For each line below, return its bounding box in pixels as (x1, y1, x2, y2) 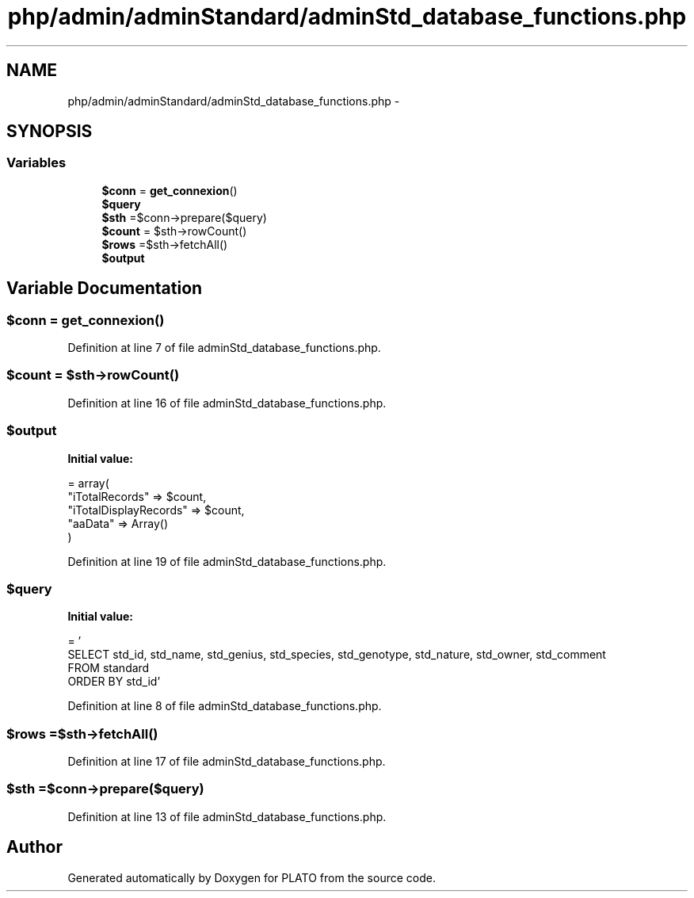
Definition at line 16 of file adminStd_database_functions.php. (67, 396, 387, 410)
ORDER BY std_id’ (67, 674, 161, 689)
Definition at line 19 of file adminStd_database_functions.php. (67, 554, 387, 568)
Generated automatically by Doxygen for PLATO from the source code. (67, 870, 436, 885)
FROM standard (67, 661, 150, 675)
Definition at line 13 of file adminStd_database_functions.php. (67, 809, 387, 823)
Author (6, 837, 63, 858)
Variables (6, 155, 67, 171)
